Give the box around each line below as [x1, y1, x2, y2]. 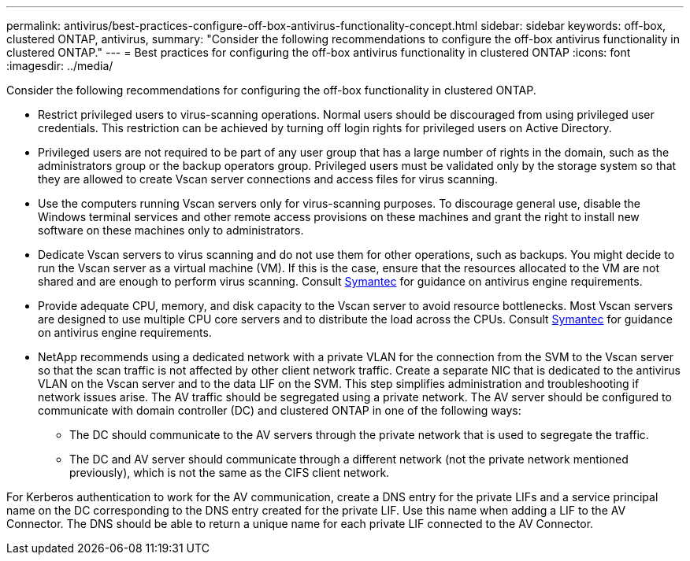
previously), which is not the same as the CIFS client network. [69, 466, 390, 479]
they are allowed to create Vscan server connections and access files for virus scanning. [38, 172, 498, 186]
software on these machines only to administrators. [38, 223, 304, 237]
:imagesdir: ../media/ [6, 59, 113, 72]
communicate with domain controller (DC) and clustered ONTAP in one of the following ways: [38, 404, 521, 417]
